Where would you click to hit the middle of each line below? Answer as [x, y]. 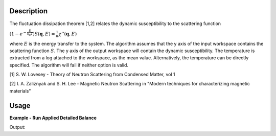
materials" [20, 91]
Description [29, 11]
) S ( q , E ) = [44, 34]
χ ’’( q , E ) [67, 34]
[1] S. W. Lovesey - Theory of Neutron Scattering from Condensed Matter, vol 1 [92, 75]
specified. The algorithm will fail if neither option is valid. [69, 65]
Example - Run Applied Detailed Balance [53, 118]
